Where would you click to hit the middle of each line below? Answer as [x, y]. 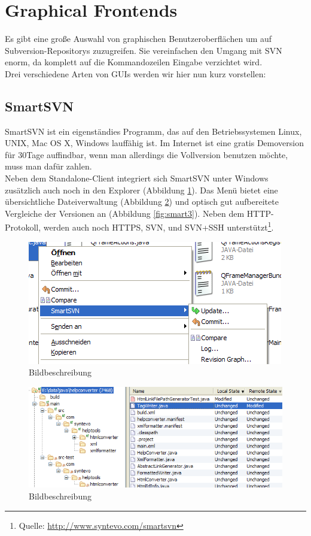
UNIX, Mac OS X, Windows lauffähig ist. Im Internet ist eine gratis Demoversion [154, 143]
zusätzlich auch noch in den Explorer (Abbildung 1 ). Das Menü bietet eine [141, 190]
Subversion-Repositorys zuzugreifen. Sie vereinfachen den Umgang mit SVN [144, 50]
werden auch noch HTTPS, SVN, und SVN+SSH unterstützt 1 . [158, 226]
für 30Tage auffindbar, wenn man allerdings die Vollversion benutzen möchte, [147, 154]
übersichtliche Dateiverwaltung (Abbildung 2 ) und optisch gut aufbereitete [142, 202]
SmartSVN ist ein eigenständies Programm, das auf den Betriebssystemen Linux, [153, 131]
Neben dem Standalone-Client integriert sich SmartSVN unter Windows [137, 178]
